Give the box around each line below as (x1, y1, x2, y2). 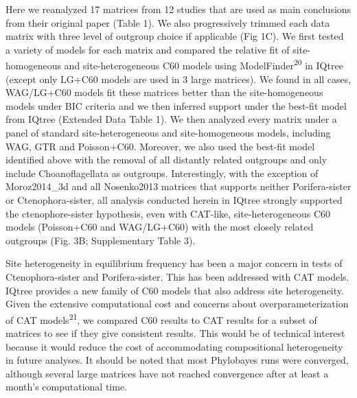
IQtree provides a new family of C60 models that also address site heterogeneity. (5, 283, 344, 297)
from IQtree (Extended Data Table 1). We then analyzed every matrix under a (5, 112, 337, 126)
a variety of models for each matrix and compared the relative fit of (5, 42, 290, 56)
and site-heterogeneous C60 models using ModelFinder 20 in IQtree (64, 56, 343, 73)
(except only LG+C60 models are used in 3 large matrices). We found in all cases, (5, 71, 352, 86)
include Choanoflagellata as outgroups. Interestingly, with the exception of (5, 165, 319, 180)
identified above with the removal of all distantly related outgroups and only (5, 152, 327, 167)
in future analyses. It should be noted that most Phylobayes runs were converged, (5, 353, 349, 367)
